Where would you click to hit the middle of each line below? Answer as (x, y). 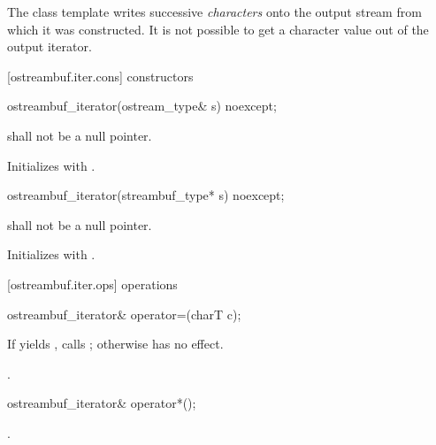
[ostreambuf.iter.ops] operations (92, 284)
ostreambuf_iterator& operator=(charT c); (124, 314)
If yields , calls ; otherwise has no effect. (115, 344)
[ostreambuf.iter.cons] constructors (100, 76)
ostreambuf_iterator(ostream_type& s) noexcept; (142, 106)
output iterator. (50, 46)
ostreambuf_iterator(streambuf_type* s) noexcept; (146, 195)
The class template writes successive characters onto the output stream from (214, 12)
